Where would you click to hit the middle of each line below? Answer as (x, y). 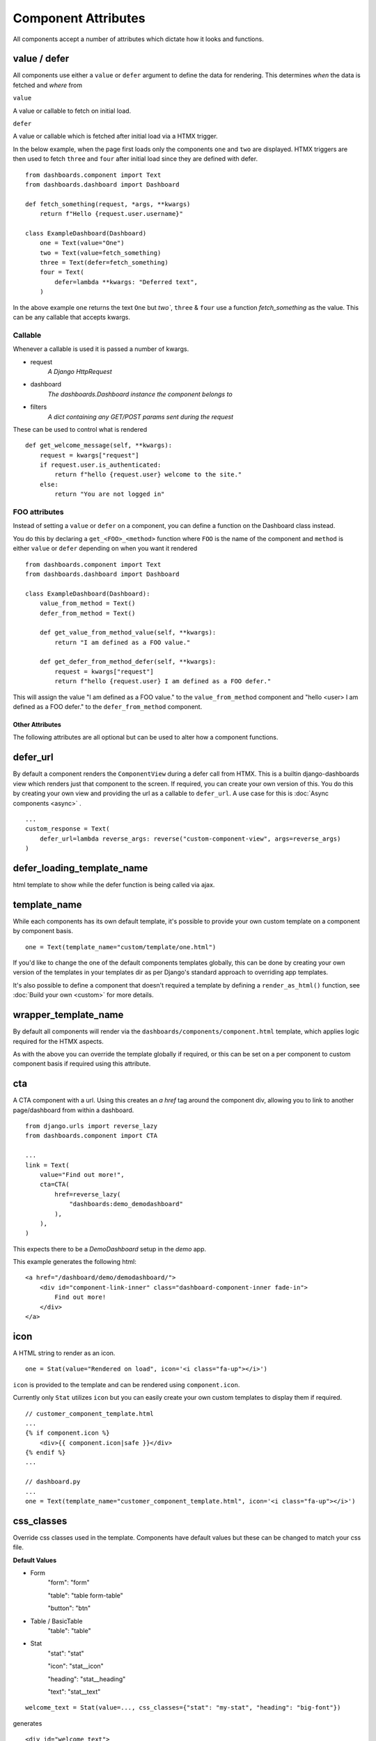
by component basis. (43, 931)
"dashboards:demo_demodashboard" (126, 1204)
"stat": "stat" (66, 1653)
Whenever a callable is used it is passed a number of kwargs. (101, 349)
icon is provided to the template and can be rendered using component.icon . (126, 1384)
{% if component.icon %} (68, 1433)
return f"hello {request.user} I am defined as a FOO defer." (163, 681)
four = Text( (62, 272)
